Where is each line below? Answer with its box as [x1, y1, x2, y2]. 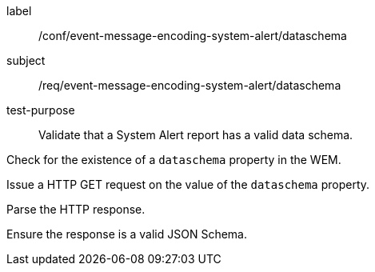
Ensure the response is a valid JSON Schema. [6, 227, 247, 241]
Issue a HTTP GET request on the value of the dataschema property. [6, 178, 370, 191]
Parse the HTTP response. [6, 202, 146, 216]
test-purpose [6, 103, 75, 117]
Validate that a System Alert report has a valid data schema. [38, 128, 353, 142]
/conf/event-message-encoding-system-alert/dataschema [38, 29, 347, 42]
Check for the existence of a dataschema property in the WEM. [6, 153, 341, 166]
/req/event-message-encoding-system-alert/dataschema [38, 78, 341, 92]
